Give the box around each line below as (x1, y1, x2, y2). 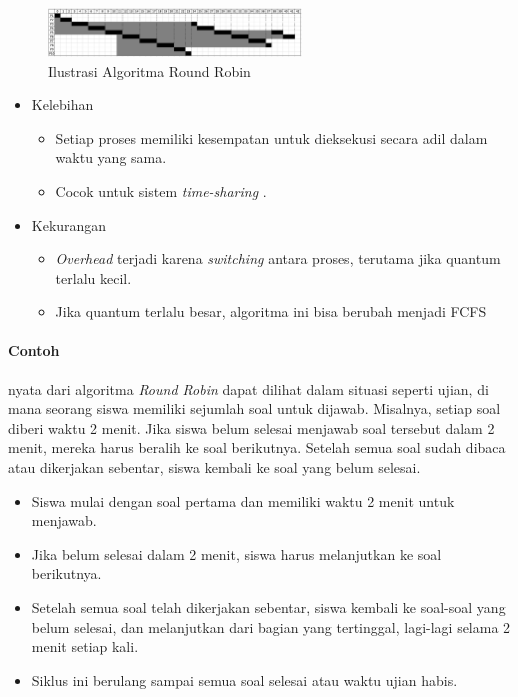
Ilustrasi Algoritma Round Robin (48, 60, 251, 81)
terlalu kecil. (55, 267, 132, 288)
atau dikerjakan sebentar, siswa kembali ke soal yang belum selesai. (8, 457, 421, 478)
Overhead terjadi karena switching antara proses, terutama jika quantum (55, 248, 501, 269)
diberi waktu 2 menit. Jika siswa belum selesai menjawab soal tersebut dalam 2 (8, 417, 495, 438)
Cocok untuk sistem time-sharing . (55, 180, 267, 201)
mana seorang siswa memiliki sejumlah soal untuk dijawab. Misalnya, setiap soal (8, 398, 501, 419)
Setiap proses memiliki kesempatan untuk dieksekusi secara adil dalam (55, 127, 488, 148)
